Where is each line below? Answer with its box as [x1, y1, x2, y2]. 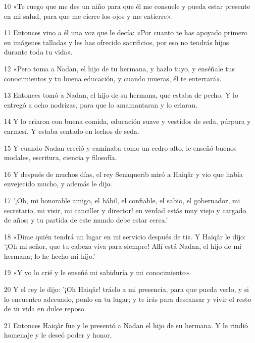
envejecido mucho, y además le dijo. [4, 178, 112, 189]
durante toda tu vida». [4, 47, 73, 57]
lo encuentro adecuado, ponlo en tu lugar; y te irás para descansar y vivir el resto [4, 293, 252, 304]
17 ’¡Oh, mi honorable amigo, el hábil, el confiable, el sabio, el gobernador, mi [4, 195, 240, 205]
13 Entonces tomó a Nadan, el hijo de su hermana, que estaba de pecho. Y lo [4, 90, 238, 100]
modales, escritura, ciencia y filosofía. [4, 152, 117, 163]
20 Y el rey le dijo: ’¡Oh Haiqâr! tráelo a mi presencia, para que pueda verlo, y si [4, 284, 249, 294]
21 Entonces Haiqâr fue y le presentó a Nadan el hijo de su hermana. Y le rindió [4, 320, 248, 330]
